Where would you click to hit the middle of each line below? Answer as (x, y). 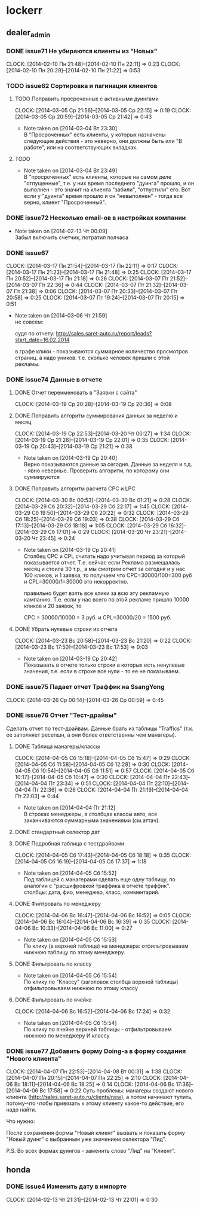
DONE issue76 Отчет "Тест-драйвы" (61, 715)
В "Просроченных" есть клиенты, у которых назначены (95, 135)
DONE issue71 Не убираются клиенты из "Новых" (82, 51)
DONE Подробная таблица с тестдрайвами (70, 843)
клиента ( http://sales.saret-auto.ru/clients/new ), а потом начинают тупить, (99, 1097)
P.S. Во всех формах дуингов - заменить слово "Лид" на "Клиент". (91, 1151)
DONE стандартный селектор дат (57, 832)
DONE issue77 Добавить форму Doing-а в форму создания (96, 1051)
